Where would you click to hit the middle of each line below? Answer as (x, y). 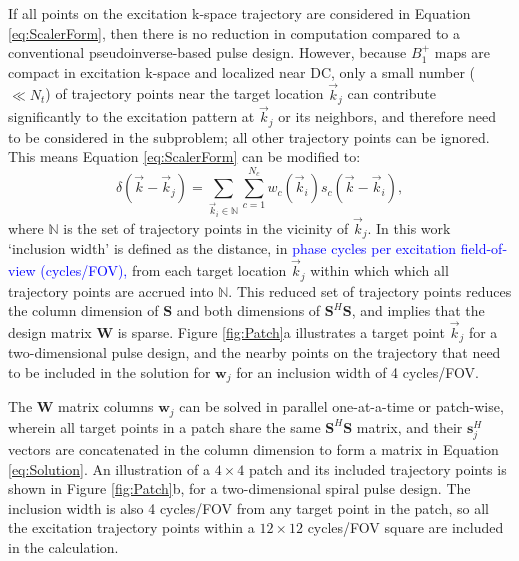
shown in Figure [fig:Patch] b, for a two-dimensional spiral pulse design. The (239, 488)
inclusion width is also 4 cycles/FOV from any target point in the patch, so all (248, 507)
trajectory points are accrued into (111, 290)
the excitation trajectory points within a (131, 527)
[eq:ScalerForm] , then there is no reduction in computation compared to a (234, 32)
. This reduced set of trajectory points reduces (370, 290)
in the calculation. (63, 547)
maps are (462, 52)
